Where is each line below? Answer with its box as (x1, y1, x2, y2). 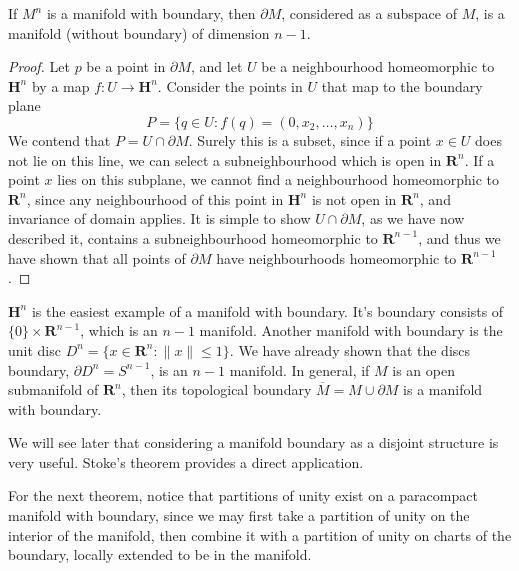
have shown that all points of (8, 247, 186, 268)
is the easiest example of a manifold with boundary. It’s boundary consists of (31, 300, 504, 321)
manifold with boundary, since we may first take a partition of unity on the (8, 505, 470, 526)
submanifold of (8, 379, 99, 400)
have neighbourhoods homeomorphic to (216, 247, 457, 268)
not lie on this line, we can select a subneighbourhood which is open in (8, 149, 442, 170)
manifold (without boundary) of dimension (8, 22, 270, 43)
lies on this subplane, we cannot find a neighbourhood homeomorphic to (57, 169, 499, 190)
